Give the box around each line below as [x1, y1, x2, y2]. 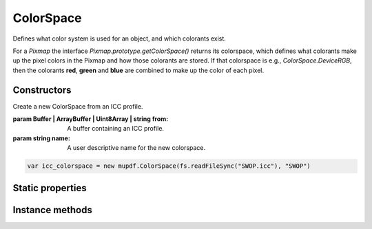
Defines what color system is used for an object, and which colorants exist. [12, 34, 227, 43]
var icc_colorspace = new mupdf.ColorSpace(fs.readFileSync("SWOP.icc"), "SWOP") [27, 162, 311, 170]
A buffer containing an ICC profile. [67, 124, 165, 133]
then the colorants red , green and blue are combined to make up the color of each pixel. [12, 66, 265, 74]
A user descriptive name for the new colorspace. [67, 144, 206, 152]
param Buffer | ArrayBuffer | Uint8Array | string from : [12, 115, 169, 123]
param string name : [12, 134, 70, 142]
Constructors [12, 84, 72, 96]
